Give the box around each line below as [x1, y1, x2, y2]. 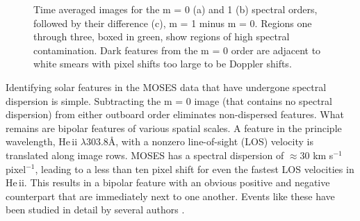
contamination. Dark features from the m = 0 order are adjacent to [33, 42, 321, 57]
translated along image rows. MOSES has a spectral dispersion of [6, 147, 284, 162]
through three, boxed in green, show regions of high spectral [33, 29, 290, 44]
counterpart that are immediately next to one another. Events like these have [6, 188, 335, 203]
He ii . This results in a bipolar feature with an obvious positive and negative [6, 175, 330, 190]
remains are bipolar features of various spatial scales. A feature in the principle [6, 120, 342, 135]
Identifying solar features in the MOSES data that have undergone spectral [6, 79, 327, 94]
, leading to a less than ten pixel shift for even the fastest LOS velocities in [35, 161, 354, 176]
